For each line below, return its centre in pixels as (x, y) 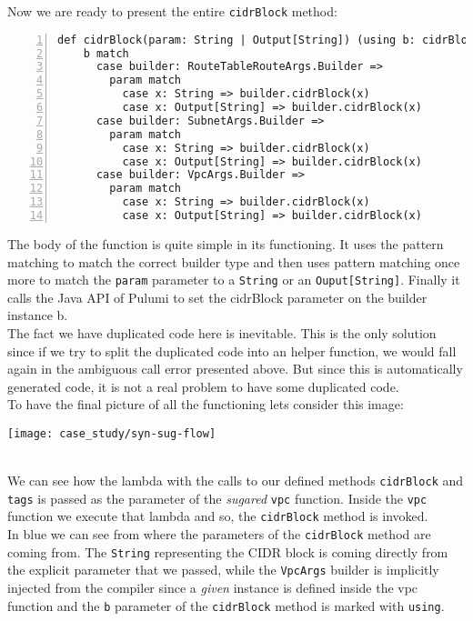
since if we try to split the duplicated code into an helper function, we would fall (232, 351)
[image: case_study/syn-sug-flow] (112, 433)
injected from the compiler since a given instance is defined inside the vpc (213, 588)
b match (106, 53)
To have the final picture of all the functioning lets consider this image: (206, 404)
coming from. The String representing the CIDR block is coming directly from (228, 551)
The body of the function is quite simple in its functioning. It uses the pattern (226, 243)
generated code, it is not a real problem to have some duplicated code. (203, 386)
